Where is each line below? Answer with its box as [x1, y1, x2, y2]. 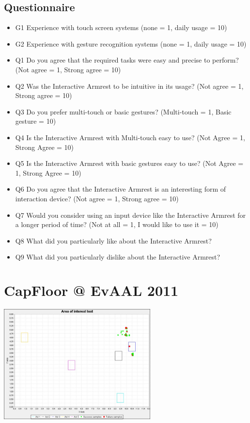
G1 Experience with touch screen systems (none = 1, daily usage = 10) [15, 22, 227, 33]
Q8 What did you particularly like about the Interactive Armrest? [15, 235, 212, 245]
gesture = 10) [15, 116, 56, 126]
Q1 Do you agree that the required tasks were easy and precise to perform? [15, 55, 239, 65]
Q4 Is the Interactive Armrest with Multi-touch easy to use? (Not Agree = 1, [15, 132, 245, 142]
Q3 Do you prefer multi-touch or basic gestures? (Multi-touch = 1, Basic [15, 106, 232, 116]
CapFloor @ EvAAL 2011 [4, 280, 179, 300]
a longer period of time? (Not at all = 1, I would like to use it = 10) [15, 219, 219, 229]
